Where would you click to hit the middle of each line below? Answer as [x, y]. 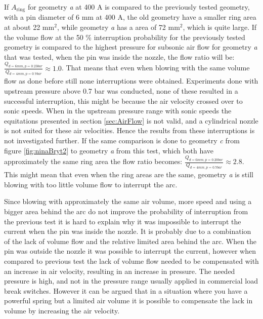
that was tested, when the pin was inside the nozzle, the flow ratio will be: [119, 56]
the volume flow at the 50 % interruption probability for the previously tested [125, 37]
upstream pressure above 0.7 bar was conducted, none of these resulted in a [121, 91]
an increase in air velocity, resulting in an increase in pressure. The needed [120, 271]
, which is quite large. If [220, 27]
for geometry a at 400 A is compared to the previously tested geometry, [139, 7]
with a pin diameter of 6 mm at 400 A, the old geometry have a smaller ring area [130, 17]
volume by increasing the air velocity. [62, 310]
